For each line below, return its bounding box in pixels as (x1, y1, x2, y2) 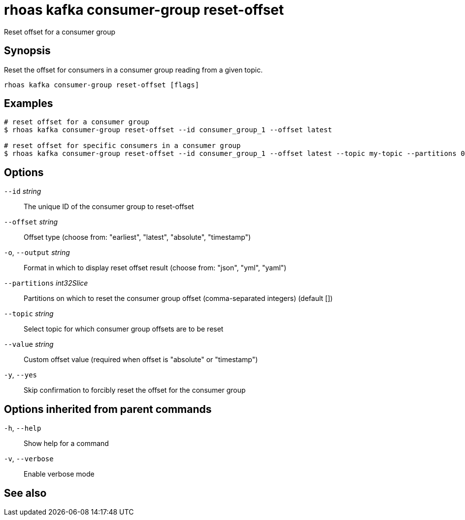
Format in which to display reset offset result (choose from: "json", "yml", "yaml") (24, 263, 287, 272)
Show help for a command (24, 439, 109, 448)
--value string (4, 340, 54, 349)
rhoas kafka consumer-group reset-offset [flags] (4, 80, 199, 89)
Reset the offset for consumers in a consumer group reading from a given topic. (4, 65, 263, 74)
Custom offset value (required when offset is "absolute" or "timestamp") (24, 355, 258, 364)
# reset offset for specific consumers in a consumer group (4, 142, 241, 150)
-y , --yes (4, 371, 37, 379)
